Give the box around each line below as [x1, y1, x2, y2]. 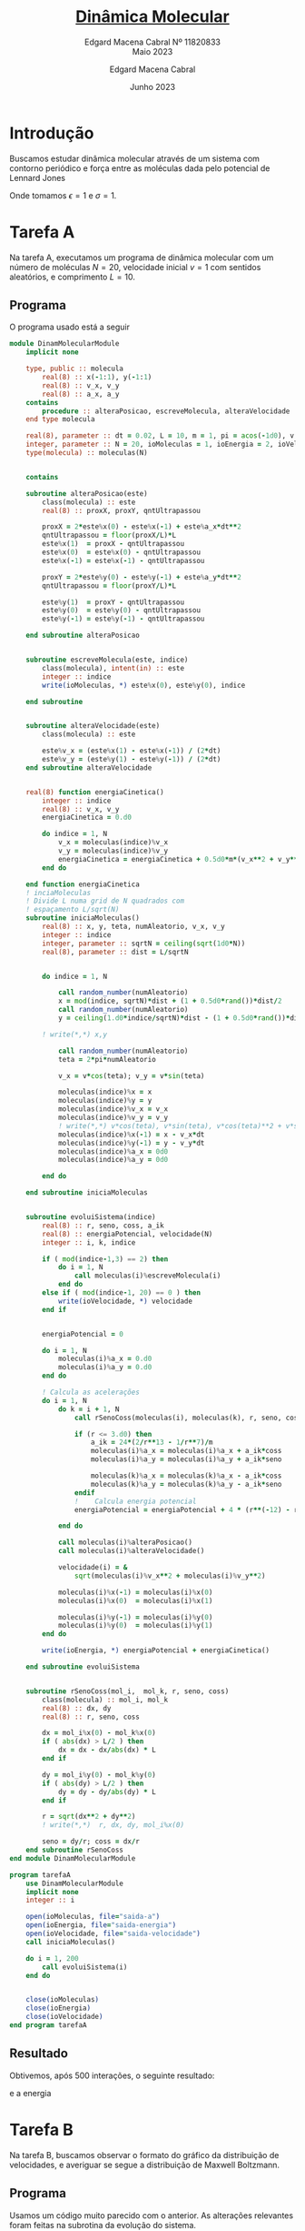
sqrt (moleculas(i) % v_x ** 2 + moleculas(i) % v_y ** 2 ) [74, 1571, 266, 1580]
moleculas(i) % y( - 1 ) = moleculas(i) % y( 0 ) [57, 1612, 213, 1621]
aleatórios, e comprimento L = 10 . [9, 271, 136, 282]
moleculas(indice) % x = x [57, 1087, 152, 1097]
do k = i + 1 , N [57, 1404, 120, 1414]
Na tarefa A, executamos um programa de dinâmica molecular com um [9, 252, 274, 263]
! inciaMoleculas [25, 888, 92, 897]
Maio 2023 [132, 45, 173, 56]
